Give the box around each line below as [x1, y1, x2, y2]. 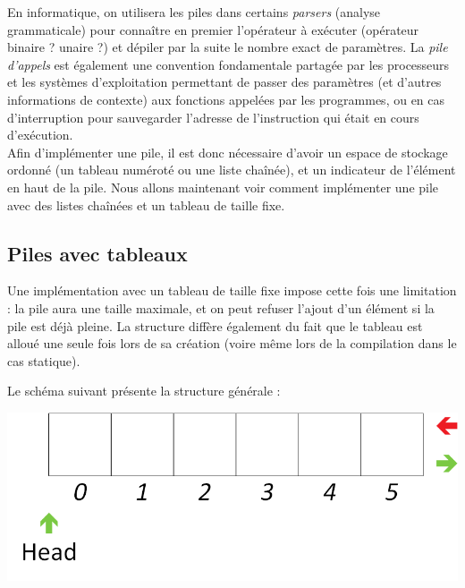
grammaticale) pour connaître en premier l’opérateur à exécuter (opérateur [7, 20, 419, 38]
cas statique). [7, 351, 80, 370]
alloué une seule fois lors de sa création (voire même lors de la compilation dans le [7, 334, 457, 353]
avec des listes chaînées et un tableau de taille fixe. [7, 195, 285, 214]
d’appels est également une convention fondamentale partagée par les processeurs [7, 55, 450, 73]
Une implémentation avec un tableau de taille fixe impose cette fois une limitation [7, 281, 457, 300]
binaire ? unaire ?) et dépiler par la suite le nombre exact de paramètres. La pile [7, 38, 448, 56]
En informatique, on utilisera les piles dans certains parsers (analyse [7, 3, 381, 21]
